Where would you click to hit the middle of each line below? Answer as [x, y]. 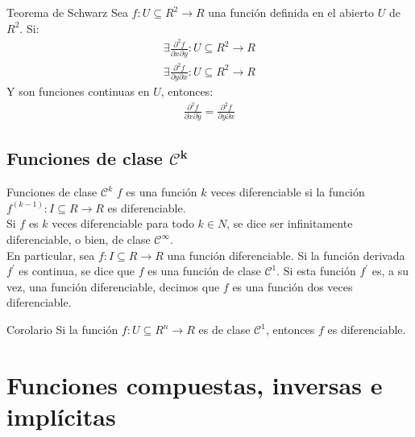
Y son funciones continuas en [78, 91]
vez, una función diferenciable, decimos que [113, 286]
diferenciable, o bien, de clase [79, 239]
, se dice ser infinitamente [290, 223]
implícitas [61, 416]
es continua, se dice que [77, 271]
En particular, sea [51, 255]
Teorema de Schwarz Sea [67, 12]
